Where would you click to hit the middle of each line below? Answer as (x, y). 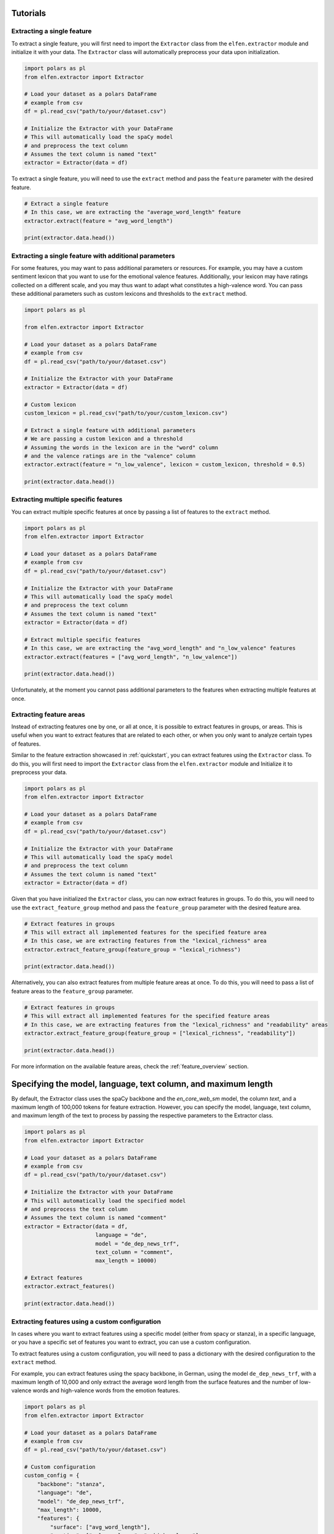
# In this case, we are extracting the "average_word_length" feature (133, 212)
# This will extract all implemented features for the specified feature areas (147, 1016)
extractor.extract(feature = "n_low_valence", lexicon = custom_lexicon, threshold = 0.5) (165, 464)
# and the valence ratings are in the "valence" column (110, 456)
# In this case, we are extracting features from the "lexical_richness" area (145, 941)
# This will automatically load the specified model (105, 1201)
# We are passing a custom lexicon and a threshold (104, 439)
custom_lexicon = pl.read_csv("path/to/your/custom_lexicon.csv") (126, 413)
